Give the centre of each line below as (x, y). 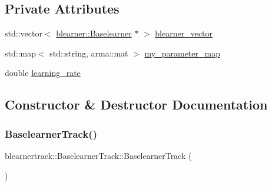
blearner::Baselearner (94, 33)
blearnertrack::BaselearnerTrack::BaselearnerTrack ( (98, 155)
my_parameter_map (182, 53)
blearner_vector (184, 33)
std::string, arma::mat (89, 53)
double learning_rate (43, 73)
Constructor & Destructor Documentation (136, 104)
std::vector (24, 33)
